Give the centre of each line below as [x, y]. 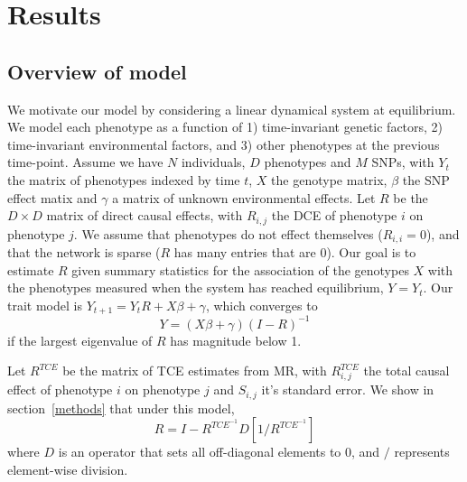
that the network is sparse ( [84, 252]
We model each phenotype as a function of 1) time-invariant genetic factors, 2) [225, 127]
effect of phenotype [60, 389]
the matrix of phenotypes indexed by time [124, 179]
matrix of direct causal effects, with [145, 215]
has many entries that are [245, 252]
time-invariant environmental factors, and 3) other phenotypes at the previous [224, 144]
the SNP [426, 179]
